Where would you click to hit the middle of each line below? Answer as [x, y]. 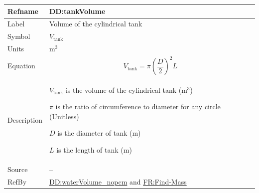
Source [18, 169]
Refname [23, 11]
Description [25, 119]
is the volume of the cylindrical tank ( [124, 90]
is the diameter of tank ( [95, 133]
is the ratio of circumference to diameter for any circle [138, 106]
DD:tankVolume [77, 11]
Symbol [19, 36]
